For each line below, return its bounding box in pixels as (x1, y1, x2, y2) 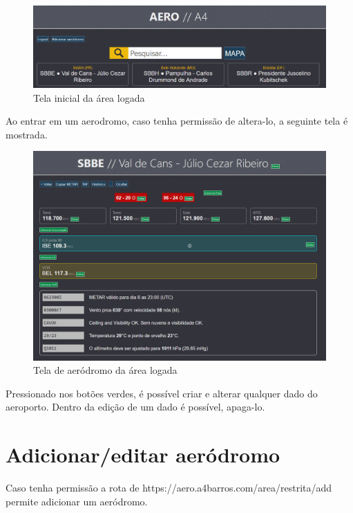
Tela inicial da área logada (33, 90, 145, 105)
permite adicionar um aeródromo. (6, 494, 148, 508)
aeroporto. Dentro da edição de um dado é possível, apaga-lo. (6, 399, 265, 414)
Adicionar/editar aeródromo (6, 440, 280, 469)
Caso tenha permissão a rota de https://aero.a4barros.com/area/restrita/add (6, 480, 332, 495)
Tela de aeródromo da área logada (33, 363, 178, 377)
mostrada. (6, 127, 48, 141)
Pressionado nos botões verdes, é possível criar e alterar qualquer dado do (6, 386, 318, 400)
